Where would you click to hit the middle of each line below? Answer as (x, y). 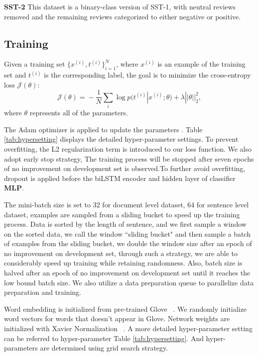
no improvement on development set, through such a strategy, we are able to (121, 253)
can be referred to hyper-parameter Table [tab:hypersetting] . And (104, 338)
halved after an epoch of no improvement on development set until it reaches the (127, 273)
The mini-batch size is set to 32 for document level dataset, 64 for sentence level (127, 204)
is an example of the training (201, 64)
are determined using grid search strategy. (104, 348)
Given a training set (35, 64)
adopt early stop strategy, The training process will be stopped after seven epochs (129, 158)
